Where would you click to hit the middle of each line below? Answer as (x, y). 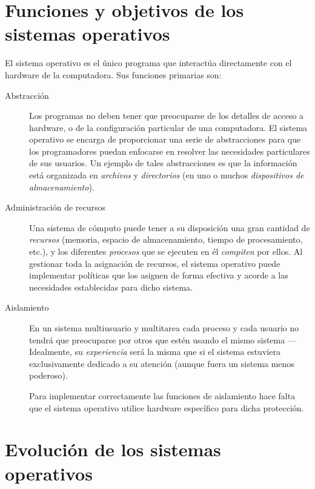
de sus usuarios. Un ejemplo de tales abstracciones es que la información (163, 163)
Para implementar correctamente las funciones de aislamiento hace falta (162, 395)
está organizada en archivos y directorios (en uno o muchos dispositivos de (167, 175)
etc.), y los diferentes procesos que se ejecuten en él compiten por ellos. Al (166, 251)
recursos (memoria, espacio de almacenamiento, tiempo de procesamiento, (166, 239)
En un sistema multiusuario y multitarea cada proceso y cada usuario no (164, 328)
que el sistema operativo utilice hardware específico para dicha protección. (167, 407)
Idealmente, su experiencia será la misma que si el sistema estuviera (155, 352)
